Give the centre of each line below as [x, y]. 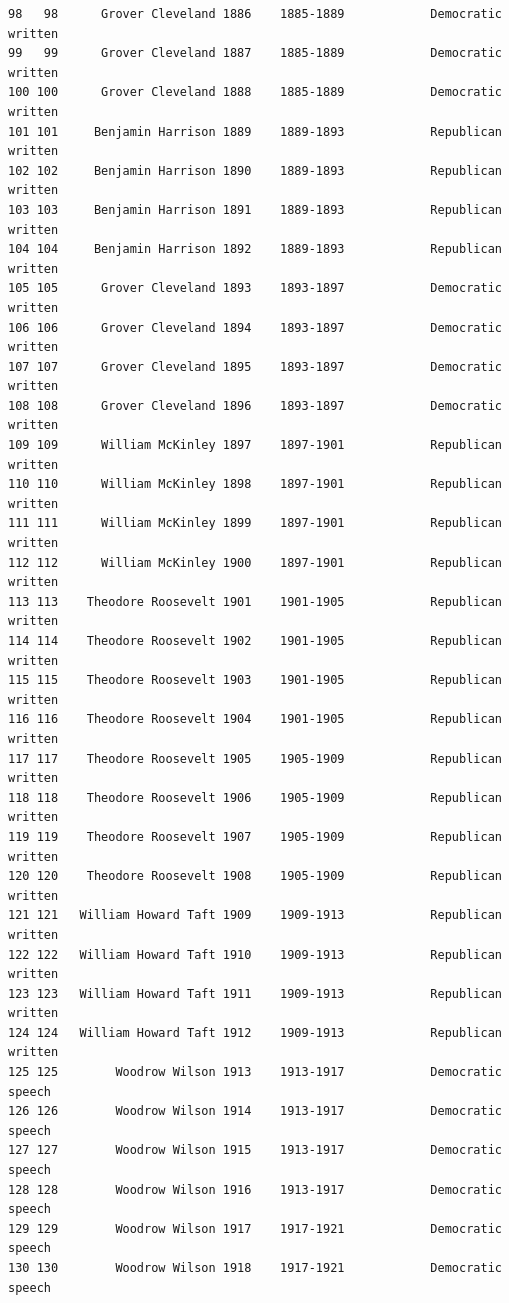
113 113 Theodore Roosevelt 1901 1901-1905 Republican [255, 601]
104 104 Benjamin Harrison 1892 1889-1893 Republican [255, 249]
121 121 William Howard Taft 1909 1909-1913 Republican [255, 915]
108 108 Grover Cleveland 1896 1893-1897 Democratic [255, 405]
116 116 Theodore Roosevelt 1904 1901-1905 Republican [255, 719]
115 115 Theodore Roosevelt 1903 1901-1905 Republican [255, 680]
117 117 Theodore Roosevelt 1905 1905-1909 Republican [255, 758]
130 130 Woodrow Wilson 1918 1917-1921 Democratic [255, 1268]
